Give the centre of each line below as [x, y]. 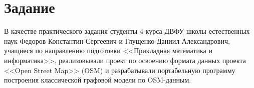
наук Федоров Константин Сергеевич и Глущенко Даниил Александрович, [117, 41]
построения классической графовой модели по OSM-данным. [98, 80]
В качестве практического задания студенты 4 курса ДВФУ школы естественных [127, 31]
